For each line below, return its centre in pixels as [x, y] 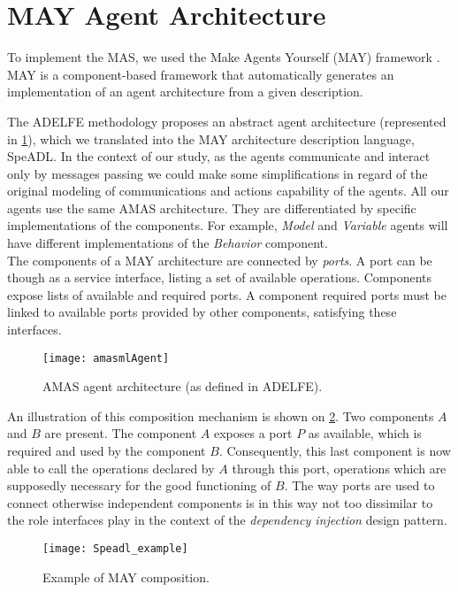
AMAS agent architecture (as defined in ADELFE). [183, 386]
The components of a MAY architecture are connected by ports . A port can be [220, 260]
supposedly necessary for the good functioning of [139, 485]
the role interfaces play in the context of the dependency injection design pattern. [227, 520]
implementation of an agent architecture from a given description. [185, 92]
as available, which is [365, 433]
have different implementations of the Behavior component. [168, 243]
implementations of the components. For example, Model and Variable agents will [228, 225]
